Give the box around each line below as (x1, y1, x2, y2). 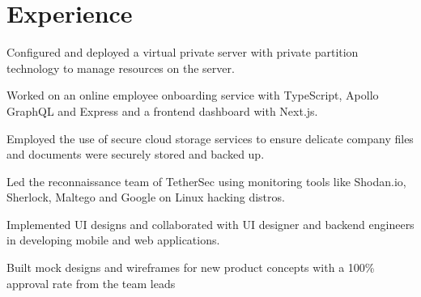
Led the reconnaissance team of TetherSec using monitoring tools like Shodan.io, (6, 172, 406, 189)
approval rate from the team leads (6, 274, 176, 291)
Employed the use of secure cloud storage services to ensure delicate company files (6, 129, 414, 146)
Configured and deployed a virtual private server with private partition (6, 44, 359, 61)
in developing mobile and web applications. (6, 231, 220, 248)
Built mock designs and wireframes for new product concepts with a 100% (6, 259, 375, 276)
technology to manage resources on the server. (6, 59, 235, 76)
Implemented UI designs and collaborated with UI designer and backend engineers (6, 215, 415, 232)
